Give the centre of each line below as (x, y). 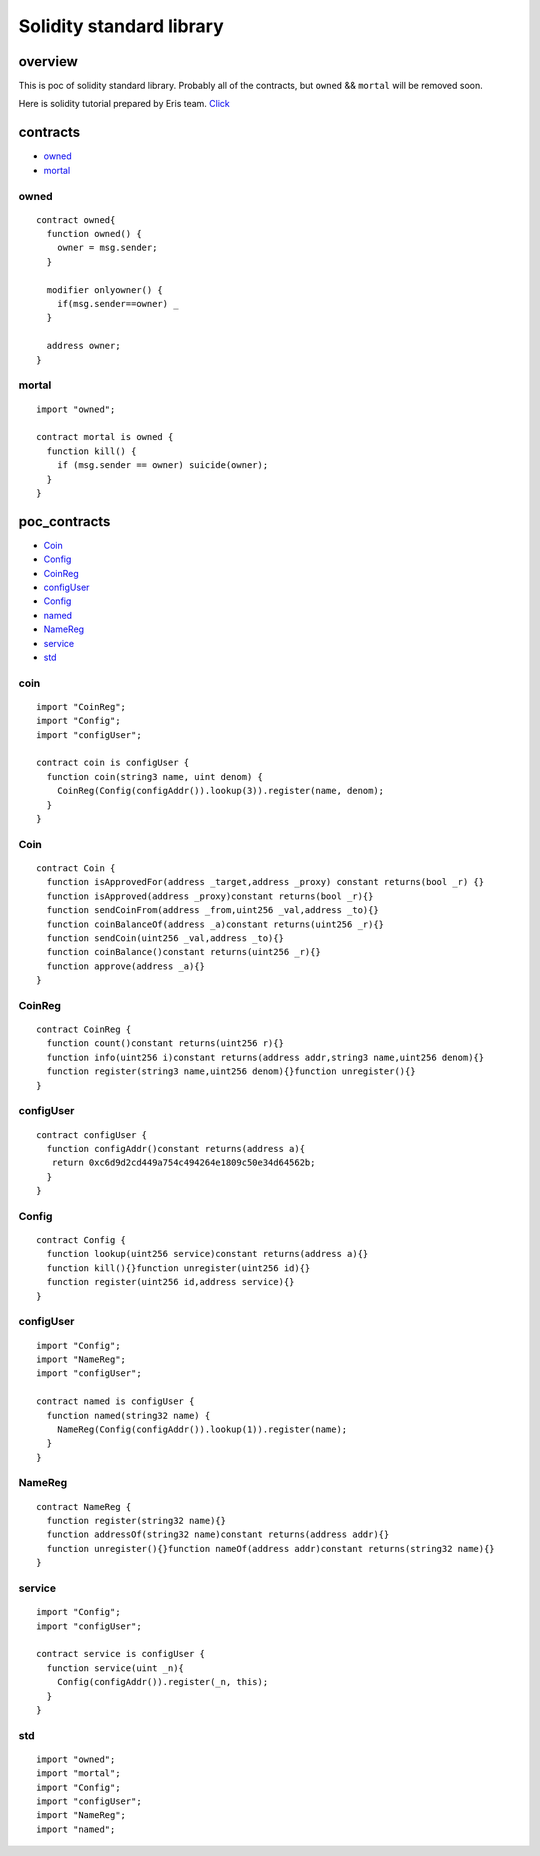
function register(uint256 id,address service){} (170, 1282)
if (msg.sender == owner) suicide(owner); (162, 465)
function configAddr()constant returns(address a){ (175, 1148)
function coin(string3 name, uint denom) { (155, 776)
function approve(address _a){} (125, 966)
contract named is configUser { (115, 1401)
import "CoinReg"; (81, 706)
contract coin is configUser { (113, 763)
